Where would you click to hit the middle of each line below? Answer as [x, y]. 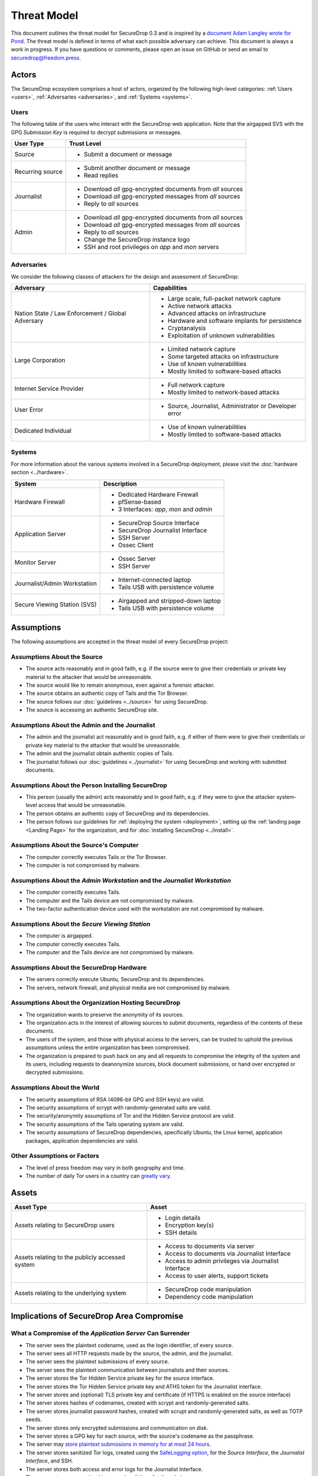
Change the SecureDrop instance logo [137, 239]
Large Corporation [40, 360]
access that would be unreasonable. [82, 805]
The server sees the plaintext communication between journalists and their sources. [127, 1370]
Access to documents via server [210, 1246]
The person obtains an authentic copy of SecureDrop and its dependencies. [118, 813]
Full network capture [196, 385]
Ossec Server [137, 559]
